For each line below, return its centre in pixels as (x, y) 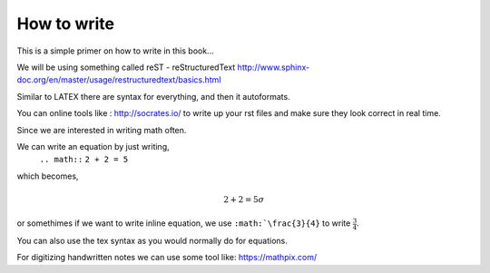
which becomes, (48, 176)
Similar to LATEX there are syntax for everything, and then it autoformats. (153, 96)
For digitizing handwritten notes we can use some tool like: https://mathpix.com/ (167, 258)
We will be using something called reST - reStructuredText (126, 67)
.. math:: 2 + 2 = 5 (84, 160)
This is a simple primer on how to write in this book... (115, 51)
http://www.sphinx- (274, 67)
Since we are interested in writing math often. (102, 130)
